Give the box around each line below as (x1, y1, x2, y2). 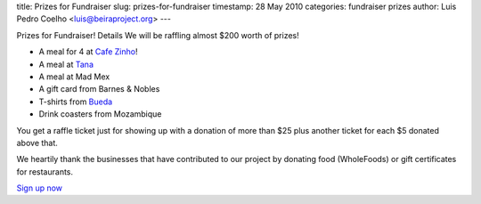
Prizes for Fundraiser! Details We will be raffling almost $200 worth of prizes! (16, 29, 299, 40)
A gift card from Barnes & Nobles (38, 84, 160, 94)
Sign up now (16, 183, 62, 193)
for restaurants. (16, 166, 74, 177)
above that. (16, 137, 58, 148)
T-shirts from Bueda (38, 96, 113, 107)
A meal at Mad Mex (38, 71, 110, 82)
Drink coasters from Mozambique (38, 109, 162, 119)
